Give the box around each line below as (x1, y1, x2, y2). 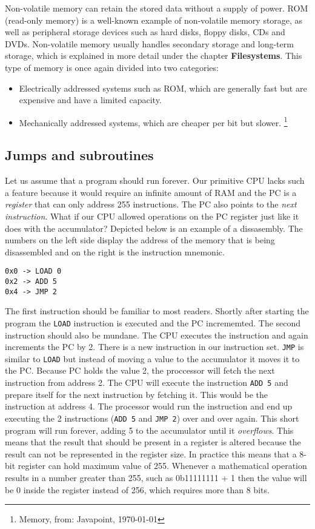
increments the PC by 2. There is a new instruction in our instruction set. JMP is (5, 340, 304, 353)
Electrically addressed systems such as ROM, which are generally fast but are (19, 81, 307, 94)
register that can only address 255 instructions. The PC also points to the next (5, 198, 297, 211)
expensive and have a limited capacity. (19, 93, 162, 106)
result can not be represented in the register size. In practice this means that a (5, 447, 297, 460)
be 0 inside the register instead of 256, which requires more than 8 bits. (5, 483, 270, 496)
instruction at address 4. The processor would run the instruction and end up (5, 400, 293, 413)
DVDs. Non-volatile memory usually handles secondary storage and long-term (5, 37, 294, 50)
